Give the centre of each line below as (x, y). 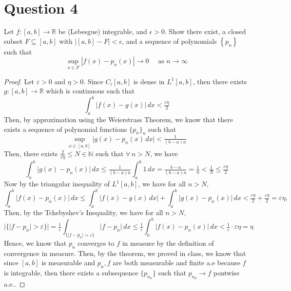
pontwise (226, 273)
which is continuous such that (90, 91)
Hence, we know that (35, 243)
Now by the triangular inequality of (57, 184)
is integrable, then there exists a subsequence (71, 273)
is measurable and (68, 263)
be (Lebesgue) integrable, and (103, 31)
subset (13, 41)
